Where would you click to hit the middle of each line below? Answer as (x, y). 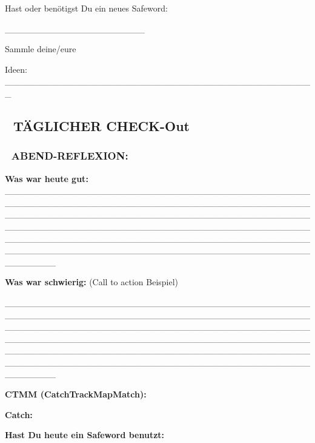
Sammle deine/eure (41, 49)
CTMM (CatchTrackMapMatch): (76, 394)
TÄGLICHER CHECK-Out (101, 125)
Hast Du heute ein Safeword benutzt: (85, 435)
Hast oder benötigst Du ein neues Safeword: (86, 8)
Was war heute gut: (47, 178)
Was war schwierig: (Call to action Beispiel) (92, 282)
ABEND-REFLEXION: (70, 156)
